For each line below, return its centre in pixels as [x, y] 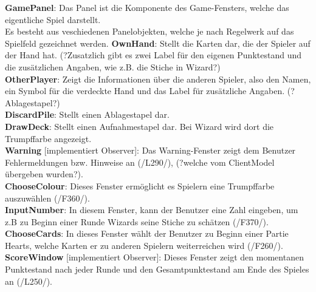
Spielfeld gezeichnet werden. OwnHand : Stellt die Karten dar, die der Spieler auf [158, 43]
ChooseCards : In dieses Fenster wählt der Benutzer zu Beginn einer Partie [147, 233]
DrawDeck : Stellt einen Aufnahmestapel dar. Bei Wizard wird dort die [139, 126]
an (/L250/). [29, 281]
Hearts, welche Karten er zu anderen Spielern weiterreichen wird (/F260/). [144, 245]
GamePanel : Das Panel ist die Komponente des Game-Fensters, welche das [147, 7]
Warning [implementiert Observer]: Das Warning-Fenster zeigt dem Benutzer [150, 150]
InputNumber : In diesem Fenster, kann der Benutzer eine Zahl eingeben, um [152, 210]
